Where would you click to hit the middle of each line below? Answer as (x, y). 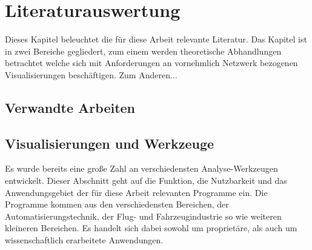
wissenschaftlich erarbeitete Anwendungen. (84, 240)
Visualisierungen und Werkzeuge (110, 143)
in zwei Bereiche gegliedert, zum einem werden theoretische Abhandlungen (143, 51)
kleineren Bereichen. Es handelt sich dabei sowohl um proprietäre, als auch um (151, 228)
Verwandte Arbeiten (70, 107)
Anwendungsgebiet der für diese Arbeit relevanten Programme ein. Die (136, 192)
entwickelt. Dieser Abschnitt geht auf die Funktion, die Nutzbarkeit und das (146, 181)
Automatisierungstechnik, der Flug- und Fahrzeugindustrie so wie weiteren (143, 216)
